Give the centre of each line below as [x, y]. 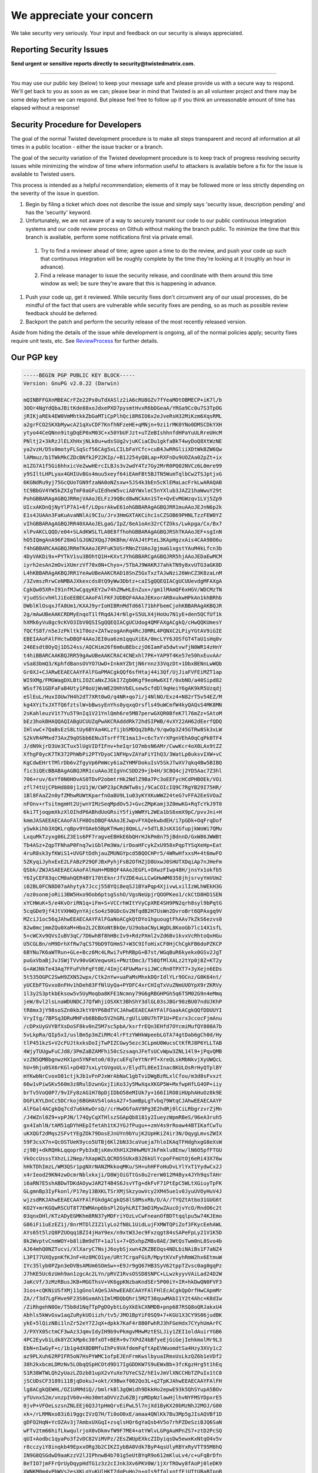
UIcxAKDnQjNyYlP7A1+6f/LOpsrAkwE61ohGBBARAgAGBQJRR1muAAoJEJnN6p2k [123, 507]
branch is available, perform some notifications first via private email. [110, 237]
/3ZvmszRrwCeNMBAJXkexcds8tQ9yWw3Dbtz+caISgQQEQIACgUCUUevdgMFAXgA [123, 581]
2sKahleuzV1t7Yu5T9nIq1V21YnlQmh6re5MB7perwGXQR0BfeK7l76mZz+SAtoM [123, 713]
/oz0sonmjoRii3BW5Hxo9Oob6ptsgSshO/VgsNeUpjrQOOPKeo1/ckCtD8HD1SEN [123, 895]
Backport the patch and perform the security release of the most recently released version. [136, 322]
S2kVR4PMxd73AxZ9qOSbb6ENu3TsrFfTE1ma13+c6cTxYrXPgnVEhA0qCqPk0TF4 [123, 738]
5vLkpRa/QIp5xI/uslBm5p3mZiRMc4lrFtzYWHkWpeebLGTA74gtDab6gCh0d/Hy [123, 1035]
